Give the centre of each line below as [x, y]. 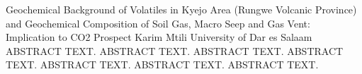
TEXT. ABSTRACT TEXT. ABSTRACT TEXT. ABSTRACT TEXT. [162, 64]
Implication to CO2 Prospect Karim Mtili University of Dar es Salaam [159, 37]
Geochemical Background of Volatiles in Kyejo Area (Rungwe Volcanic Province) [181, 9]
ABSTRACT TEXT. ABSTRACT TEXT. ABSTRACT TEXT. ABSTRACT [175, 50]
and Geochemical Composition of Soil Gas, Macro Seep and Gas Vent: [158, 23]
